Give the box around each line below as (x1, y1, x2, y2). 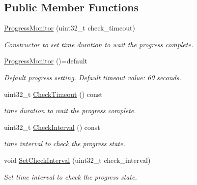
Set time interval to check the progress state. (4, 171, 137, 182)
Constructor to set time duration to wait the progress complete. (4, 39, 194, 49)
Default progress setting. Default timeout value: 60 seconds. (4, 72, 181, 82)
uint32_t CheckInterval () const (4, 122, 100, 132)
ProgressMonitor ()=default (4, 56, 88, 66)
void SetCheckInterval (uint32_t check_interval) (4, 154, 151, 165)
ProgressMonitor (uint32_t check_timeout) (4, 23, 135, 33)
